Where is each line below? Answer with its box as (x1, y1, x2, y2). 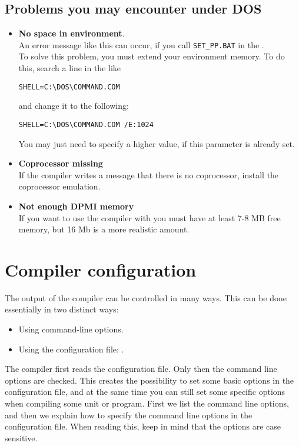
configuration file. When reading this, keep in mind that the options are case (5, 420, 281, 432)
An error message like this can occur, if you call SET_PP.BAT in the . (18, 38, 264, 51)
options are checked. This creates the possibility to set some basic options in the (5, 374, 294, 386)
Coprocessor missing (18, 157, 103, 169)
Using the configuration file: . (18, 342, 124, 355)
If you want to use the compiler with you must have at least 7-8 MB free (18, 211, 281, 224)
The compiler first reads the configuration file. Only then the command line (5, 362, 277, 375)
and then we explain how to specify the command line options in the (5, 408, 253, 421)
